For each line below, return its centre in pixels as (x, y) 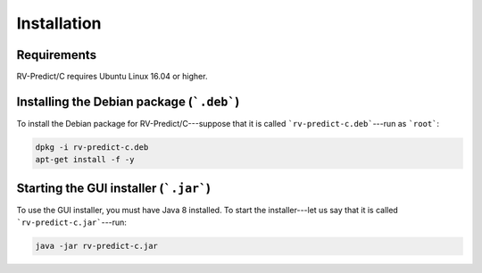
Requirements (57, 55)
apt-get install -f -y (85, 160)
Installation (59, 23)
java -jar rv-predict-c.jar (96, 246)
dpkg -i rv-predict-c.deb (92, 147)
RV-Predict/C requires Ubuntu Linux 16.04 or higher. (112, 77)
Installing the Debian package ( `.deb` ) (128, 101)
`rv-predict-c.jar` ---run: (71, 222)
